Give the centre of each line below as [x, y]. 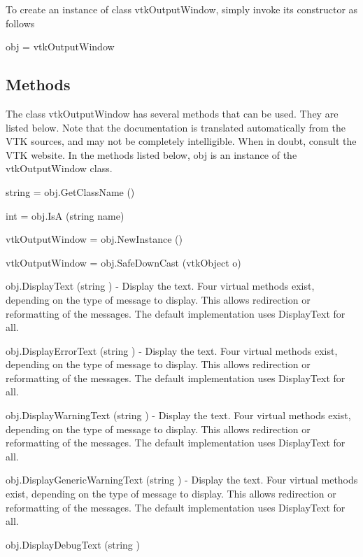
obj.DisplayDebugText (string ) [73, 544]
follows [20, 23]
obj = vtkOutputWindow [60, 47]
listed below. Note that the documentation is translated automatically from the [176, 127]
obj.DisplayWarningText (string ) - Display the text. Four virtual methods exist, [178, 415]
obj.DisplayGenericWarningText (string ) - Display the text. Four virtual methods [182, 480]
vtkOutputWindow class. [59, 168]
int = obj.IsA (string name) [65, 215]
